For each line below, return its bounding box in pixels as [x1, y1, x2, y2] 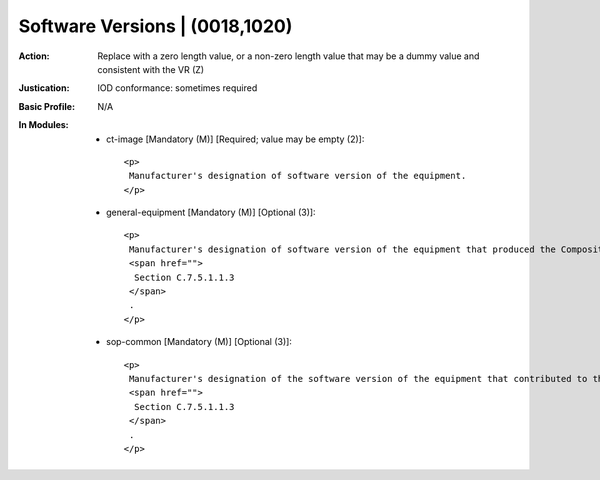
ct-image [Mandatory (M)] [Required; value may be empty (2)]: [106, 133, 365, 145]
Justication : [18, 82, 70, 94]
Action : [18, 50, 50, 62]
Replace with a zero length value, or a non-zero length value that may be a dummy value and [97, 50, 480, 62]
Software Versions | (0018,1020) [18, 15, 293, 37]
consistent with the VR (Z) [97, 63, 205, 75]
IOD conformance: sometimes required [97, 82, 258, 94]
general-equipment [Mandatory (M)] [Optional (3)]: [106, 206, 316, 219]
